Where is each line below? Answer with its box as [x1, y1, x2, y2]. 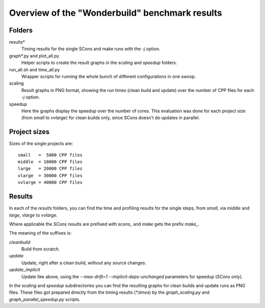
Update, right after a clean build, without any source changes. [21, 260, 147, 266]
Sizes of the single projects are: [9, 141, 73, 147]
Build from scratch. [21, 246, 60, 252]
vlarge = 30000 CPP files [18, 173, 83, 178]
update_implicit [9, 267, 40, 273]
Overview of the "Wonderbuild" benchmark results [9, 7, 222, 18]
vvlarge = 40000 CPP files [18, 180, 83, 185]
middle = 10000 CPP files [18, 159, 83, 165]
